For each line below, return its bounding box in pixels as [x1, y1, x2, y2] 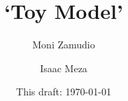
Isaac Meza [40, 60, 87, 75]
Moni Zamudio [32, 37, 95, 52]
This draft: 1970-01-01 [16, 84, 111, 99]
